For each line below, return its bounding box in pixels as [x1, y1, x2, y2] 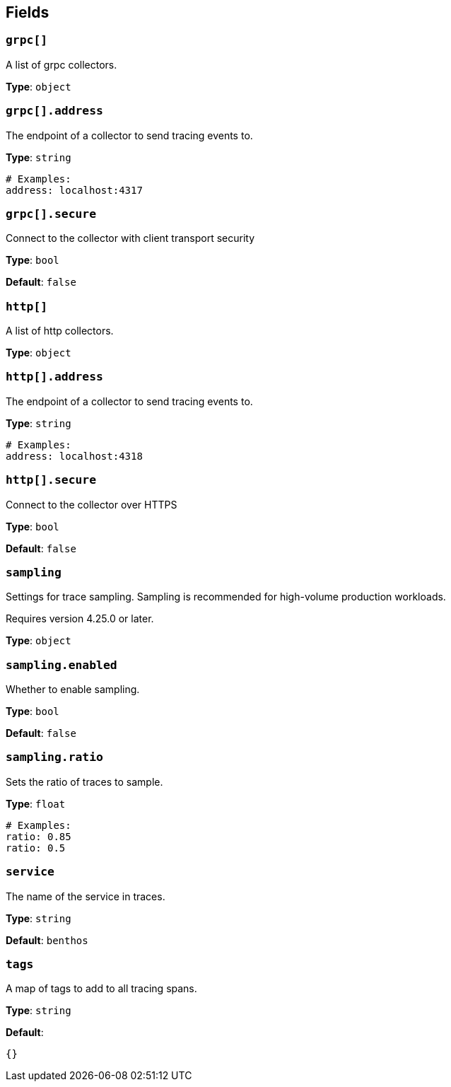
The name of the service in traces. [6, 890, 165, 902]
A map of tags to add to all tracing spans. [6, 982, 197, 995]
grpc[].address [6, 104, 103, 118]
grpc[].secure [6, 207, 97, 221]
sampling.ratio [6, 750, 103, 765]
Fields [6, 4, 49, 21]
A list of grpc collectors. [6, 58, 117, 71]
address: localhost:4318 [6, 450, 143, 462]
